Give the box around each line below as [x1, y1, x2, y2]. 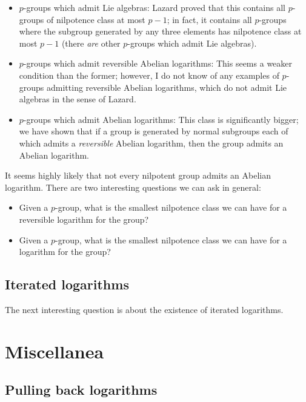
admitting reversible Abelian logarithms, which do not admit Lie [47, 81, 287, 93]
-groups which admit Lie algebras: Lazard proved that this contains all [23, 1, 285, 13]
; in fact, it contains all [167, 13, 252, 25]
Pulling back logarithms [5, 380, 158, 399]
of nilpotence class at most [47, 13, 145, 25]
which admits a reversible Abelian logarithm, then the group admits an [19, 136, 284, 149]
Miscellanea [5, 338, 104, 363]
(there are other [61, 36, 121, 49]
